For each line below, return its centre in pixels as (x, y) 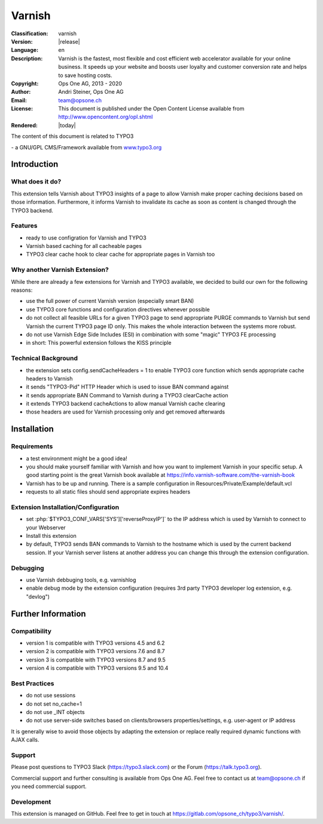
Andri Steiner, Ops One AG (91, 92)
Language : (25, 50)
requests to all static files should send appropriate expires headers (108, 492)
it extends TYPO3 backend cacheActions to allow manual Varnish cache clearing (126, 404)
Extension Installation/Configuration (65, 507)
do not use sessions (51, 696)
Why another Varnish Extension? (60, 270)
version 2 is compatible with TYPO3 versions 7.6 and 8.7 (95, 651)
